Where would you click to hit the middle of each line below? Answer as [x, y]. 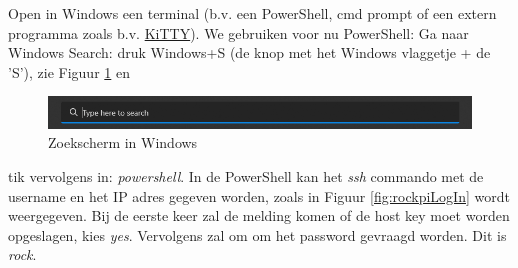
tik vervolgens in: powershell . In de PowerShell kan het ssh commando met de [246, 175]
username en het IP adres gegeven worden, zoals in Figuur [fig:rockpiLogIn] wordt [259, 195]
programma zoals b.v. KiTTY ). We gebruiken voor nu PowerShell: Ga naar [238, 32]
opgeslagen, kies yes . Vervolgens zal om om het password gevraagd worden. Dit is [257, 234]
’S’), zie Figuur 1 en [69, 71]
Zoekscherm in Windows [123, 142]
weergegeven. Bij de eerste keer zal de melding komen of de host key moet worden [259, 215]
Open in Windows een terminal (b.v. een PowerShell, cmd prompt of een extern [252, 13]
